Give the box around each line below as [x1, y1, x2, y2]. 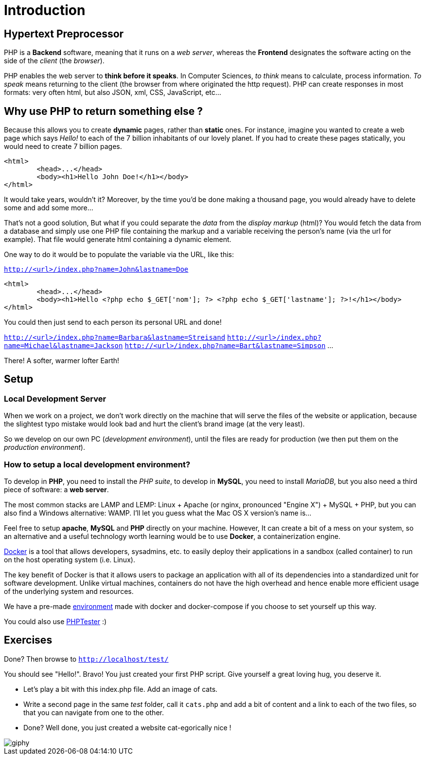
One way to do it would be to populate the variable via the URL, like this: [4, 250, 234, 259]
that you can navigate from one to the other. [23, 708, 164, 717]
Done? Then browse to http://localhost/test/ [4, 654, 169, 663]
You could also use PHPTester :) [4, 617, 107, 626]
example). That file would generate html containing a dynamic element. [4, 235, 231, 244]
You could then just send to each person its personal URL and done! [4, 318, 222, 327]
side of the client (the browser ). [4, 56, 105, 65]
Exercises [4, 634, 53, 647]
